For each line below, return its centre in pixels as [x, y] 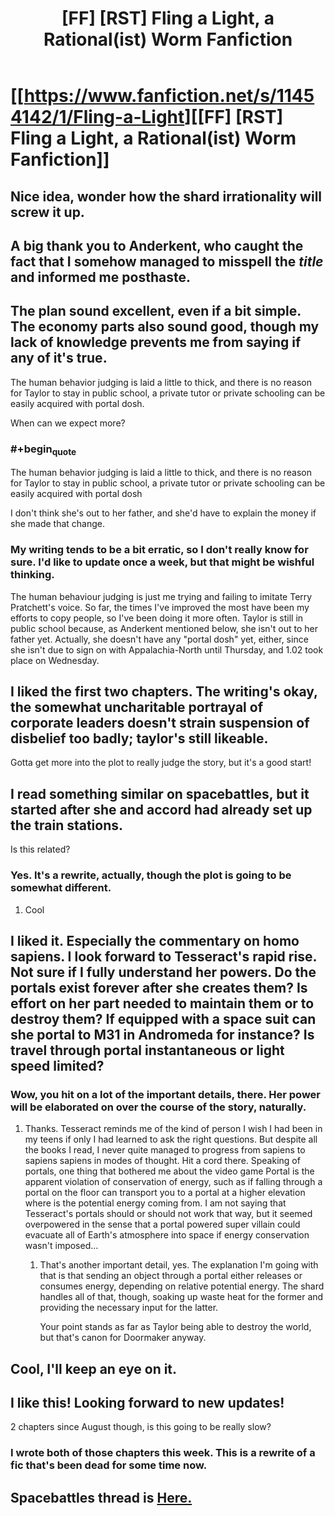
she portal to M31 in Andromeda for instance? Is [162, 1034]
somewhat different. [61, 888]
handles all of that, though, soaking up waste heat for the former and [181, 1297]
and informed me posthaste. [100, 277]
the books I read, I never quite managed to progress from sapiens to [165, 1150]
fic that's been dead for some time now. [109, 1465]
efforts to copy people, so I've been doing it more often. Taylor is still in [157, 618]
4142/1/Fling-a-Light [97, 117]
